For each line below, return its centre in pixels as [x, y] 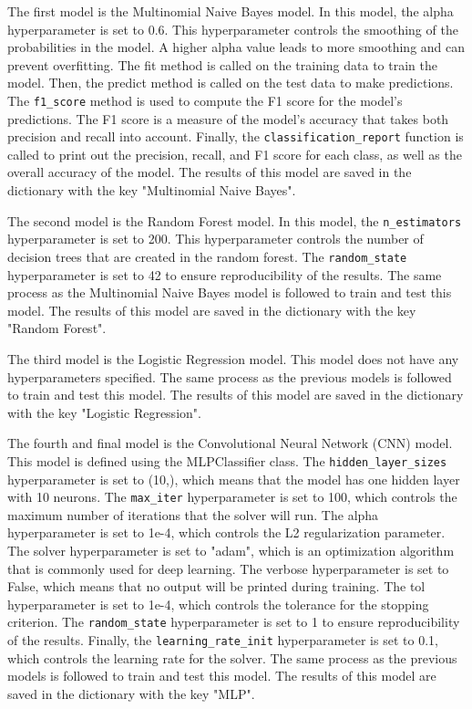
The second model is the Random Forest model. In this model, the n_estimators [235, 220]
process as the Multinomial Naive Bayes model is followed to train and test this [230, 292]
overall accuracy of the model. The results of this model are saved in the [210, 172]
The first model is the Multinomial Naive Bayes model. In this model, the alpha [231, 11]
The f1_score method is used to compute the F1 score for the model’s [205, 100]
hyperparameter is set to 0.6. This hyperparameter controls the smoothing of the [233, 29]
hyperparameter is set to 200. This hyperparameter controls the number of [215, 239]
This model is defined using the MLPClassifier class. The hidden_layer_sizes [227, 460]
